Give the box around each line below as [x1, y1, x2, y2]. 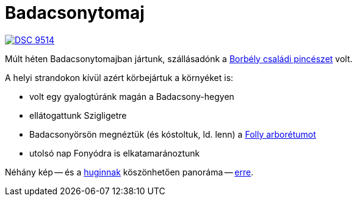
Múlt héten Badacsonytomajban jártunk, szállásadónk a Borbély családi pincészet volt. [5, 53, 353, 64]
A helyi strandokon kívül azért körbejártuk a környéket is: [5, 72, 234, 83]
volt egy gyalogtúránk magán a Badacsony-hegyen [29, 91, 234, 102]
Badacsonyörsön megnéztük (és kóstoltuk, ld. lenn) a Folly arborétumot [29, 129, 316, 139]
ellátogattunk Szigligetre [29, 110, 127, 121]
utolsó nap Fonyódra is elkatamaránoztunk [29, 147, 200, 158]
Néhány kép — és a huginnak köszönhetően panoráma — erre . [5, 166, 254, 177]
